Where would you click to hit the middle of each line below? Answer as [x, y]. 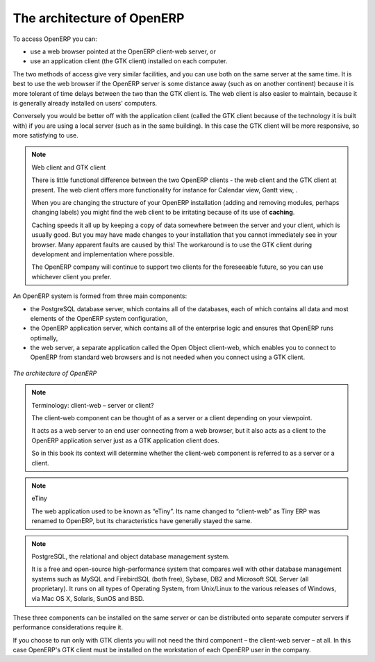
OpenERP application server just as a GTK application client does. [125, 440]
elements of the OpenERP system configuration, [99, 318]
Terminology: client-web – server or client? [93, 405]
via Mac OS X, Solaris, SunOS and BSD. [88, 598]
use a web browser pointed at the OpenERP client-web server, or [123, 51]
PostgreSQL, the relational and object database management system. [131, 556]
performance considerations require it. [68, 627]
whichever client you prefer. [72, 276]
